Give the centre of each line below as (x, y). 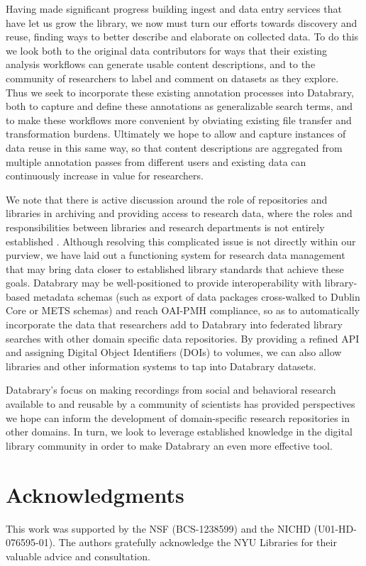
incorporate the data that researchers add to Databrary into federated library (174, 324)
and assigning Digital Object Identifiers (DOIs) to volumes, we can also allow (174, 352)
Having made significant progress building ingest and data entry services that (174, 9)
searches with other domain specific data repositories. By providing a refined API (183, 338)
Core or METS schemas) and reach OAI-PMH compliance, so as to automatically (183, 310)
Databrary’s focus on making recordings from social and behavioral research (171, 390)
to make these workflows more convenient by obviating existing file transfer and (179, 120)
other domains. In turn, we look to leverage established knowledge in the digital (179, 432)
